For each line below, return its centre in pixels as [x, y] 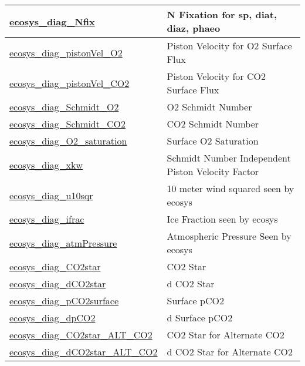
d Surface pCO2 [200, 318]
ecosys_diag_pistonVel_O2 [66, 52]
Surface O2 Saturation [213, 141]
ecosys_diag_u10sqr [51, 195]
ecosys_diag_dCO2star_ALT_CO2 [84, 352]
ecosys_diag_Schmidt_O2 [64, 107]
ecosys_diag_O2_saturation [68, 141]
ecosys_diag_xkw [46, 164]
